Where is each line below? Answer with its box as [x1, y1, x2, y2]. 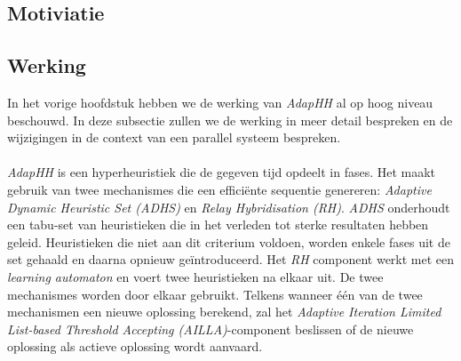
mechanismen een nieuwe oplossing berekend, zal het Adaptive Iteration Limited [7, 302, 441, 321]
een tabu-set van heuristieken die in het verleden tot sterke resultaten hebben [7, 215, 429, 234]
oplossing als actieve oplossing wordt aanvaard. [7, 337, 263, 356]
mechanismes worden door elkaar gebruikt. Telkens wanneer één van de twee [7, 285, 423, 303]
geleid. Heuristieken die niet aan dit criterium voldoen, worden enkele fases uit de [7, 232, 450, 251]
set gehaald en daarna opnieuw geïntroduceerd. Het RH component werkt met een [7, 250, 455, 269]
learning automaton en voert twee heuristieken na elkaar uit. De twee [7, 267, 384, 285]
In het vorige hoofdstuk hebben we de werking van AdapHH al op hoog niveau [7, 92, 433, 111]
